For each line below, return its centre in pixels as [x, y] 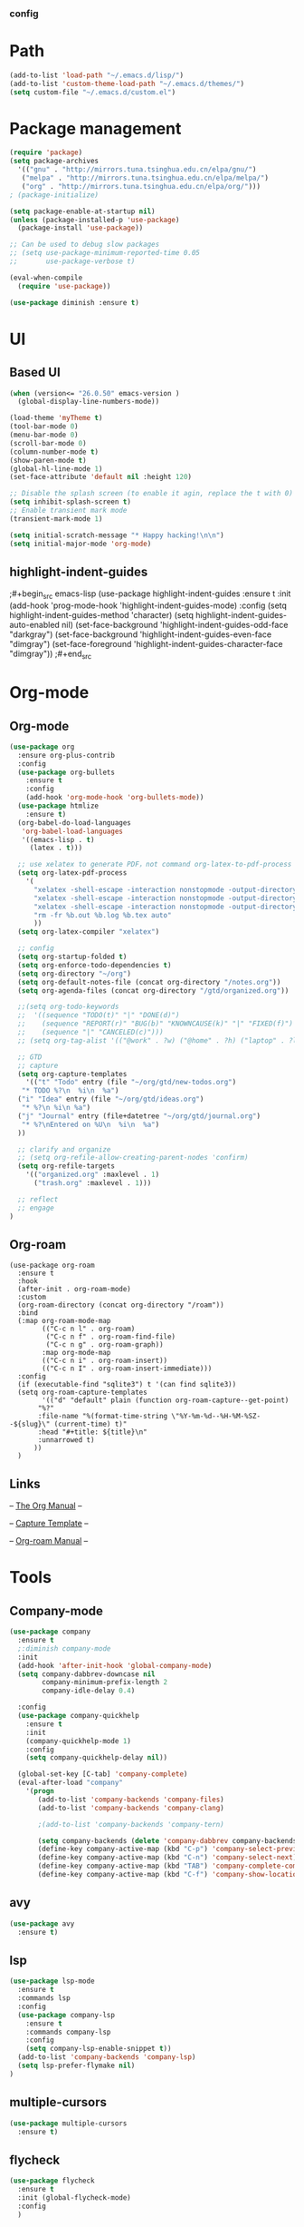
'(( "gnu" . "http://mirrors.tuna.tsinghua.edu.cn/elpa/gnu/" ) [137, 170]
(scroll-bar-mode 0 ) [48, 443]
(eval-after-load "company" [71, 1783]
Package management [95, 128]
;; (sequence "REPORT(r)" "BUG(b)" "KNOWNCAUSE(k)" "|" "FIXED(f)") [156, 1024]
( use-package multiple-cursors [68, 2123]
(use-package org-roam [52, 1266]
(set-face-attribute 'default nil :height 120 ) [101, 477]
